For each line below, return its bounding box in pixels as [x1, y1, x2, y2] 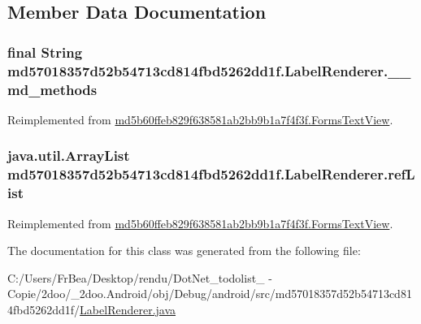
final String [7, 41, 83, 62]
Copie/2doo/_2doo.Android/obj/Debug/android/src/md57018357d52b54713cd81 [7, 285, 412, 302]
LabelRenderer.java [80, 300, 176, 318]
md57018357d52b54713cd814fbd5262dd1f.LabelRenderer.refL [7, 164, 415, 184]
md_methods [7, 79, 98, 99]
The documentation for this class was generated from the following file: [7, 242, 361, 259]
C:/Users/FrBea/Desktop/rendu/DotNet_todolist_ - [7, 269, 272, 286]
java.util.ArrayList [7, 145, 130, 166]
